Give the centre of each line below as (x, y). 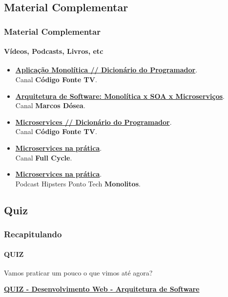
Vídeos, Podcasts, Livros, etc (54, 51)
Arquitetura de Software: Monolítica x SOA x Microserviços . (120, 96)
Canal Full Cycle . (44, 157)
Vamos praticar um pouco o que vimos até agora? (78, 272)
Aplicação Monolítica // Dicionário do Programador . (106, 70)
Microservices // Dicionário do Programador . (93, 122)
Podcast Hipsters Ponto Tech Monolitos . (78, 183)
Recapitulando (33, 234)
